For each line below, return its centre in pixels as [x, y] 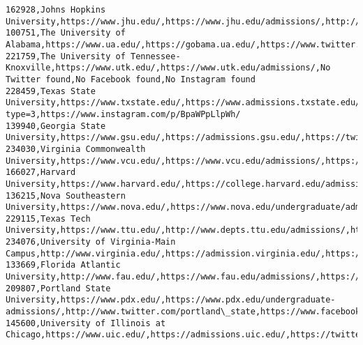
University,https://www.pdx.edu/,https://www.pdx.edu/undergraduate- [171, 300]
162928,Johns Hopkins [56, 10]
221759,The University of [66, 56]
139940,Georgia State [56, 126]
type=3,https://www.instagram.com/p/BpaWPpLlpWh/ [123, 114]
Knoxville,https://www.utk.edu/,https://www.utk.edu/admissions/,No [168, 68]
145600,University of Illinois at [86, 323]
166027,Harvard [41, 172]
